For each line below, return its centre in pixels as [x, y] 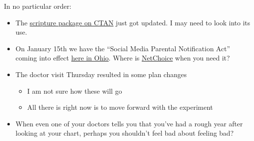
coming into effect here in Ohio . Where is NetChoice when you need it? [123, 58]
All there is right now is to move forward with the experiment [120, 107]
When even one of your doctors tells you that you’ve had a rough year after [129, 123]
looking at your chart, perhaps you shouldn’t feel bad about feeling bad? [125, 133]
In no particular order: [38, 6]
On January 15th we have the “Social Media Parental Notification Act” [123, 48]
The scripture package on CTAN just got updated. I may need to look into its [133, 22]
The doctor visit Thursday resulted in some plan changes [101, 74]
